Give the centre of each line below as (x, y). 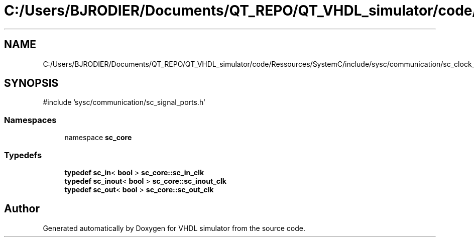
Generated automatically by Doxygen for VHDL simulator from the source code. (174, 228)
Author (22, 209)
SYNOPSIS (31, 83)
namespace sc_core (98, 138)
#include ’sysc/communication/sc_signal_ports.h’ (124, 102)
